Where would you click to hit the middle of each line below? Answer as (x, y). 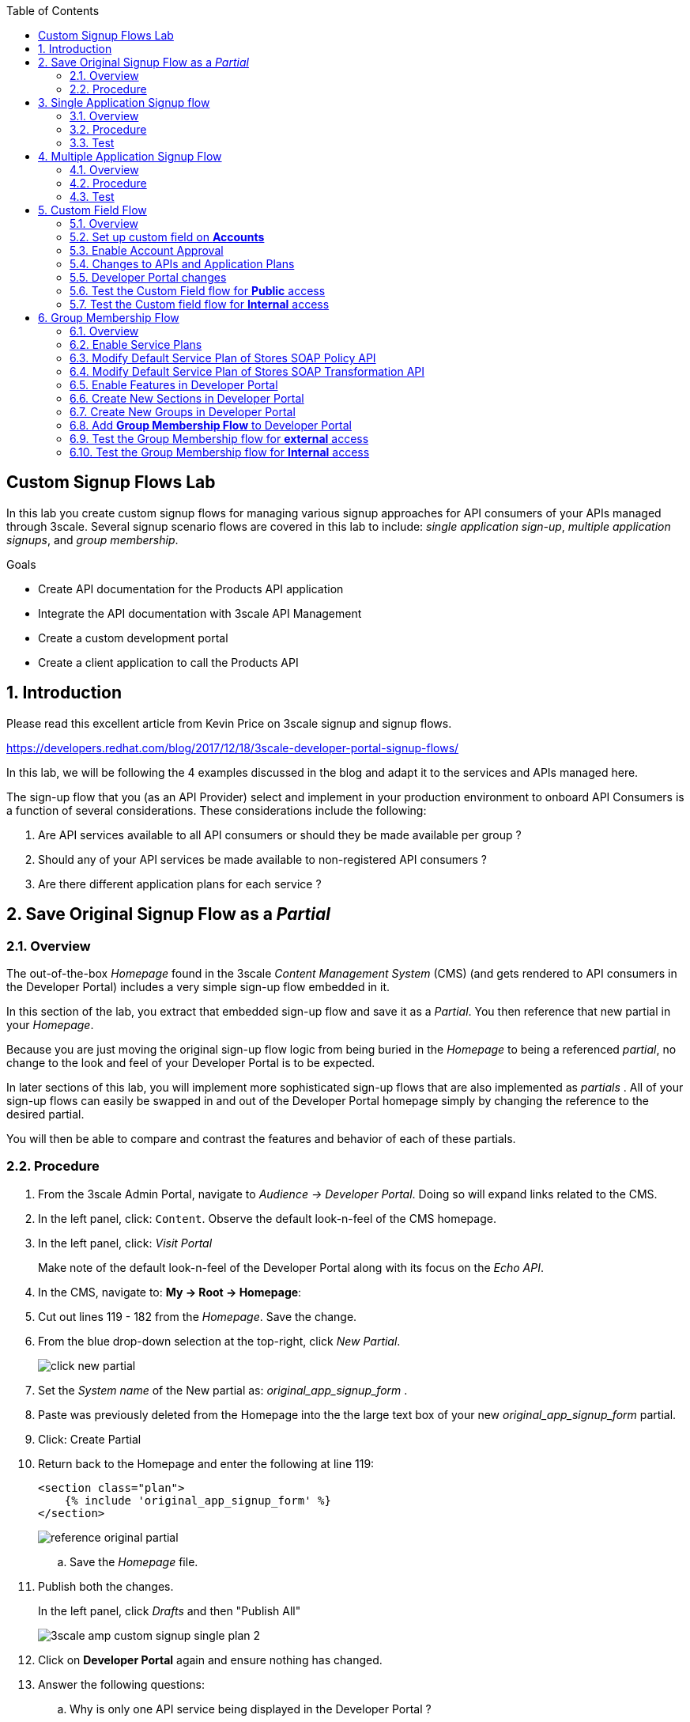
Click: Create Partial (90, 1439)
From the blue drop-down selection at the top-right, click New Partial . (219, 1341)
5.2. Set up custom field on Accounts (167, 237)
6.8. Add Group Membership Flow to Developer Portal (211, 425)
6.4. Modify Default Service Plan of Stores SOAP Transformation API (247, 371)
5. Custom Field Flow (92, 210)
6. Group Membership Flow (109, 318)
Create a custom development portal (133, 638)
